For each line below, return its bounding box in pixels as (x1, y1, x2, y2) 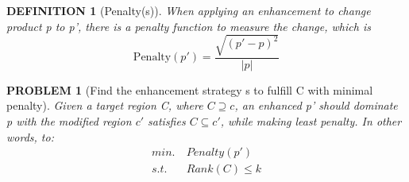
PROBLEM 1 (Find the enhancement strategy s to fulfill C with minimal (6, 81, 373, 98)
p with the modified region (6, 112, 132, 129)
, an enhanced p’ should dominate (234, 97, 398, 114)
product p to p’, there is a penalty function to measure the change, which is (6, 17, 371, 34)
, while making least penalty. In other (220, 112, 402, 129)
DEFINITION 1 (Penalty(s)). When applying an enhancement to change (6, 2, 371, 18)
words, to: (6, 128, 54, 145)
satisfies (148, 112, 186, 129)
